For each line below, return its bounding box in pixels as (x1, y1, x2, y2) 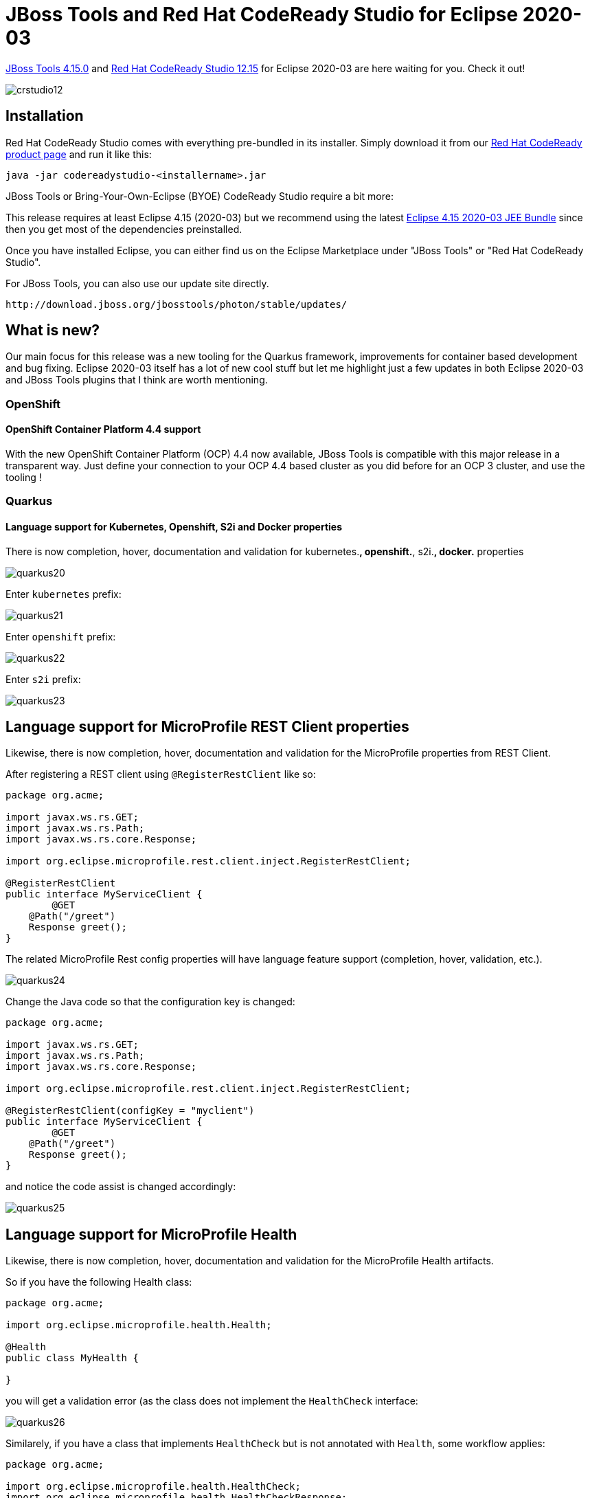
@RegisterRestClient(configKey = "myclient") (5, 1105, 255, 1117)
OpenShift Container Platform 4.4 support (5, 423, 201, 436)
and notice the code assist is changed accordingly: (5, 1181, 236, 1193)
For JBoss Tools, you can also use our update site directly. (5, 277, 269, 289)
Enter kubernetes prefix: (5, 588, 122, 600)
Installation (5, 107, 84, 125)
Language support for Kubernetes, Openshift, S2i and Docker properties (5, 521, 343, 533)
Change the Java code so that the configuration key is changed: (5, 996, 295, 1008)
